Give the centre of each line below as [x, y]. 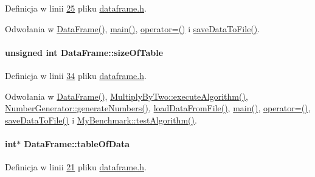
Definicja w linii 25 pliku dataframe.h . [76, 8]
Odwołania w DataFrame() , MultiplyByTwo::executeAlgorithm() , [126, 96]
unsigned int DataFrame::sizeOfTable [84, 52]
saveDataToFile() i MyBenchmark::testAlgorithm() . [101, 120]
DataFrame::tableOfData [77, 143]
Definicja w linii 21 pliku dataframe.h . [76, 167]
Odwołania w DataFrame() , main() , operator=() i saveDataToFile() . [133, 28]
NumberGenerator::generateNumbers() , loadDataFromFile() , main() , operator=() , [158, 108]
